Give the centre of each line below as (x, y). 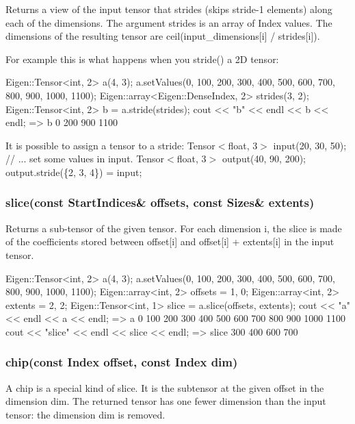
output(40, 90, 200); (264, 159)
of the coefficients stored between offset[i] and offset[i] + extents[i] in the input (170, 241)
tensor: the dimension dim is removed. (86, 414)
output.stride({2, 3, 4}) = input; (74, 172)
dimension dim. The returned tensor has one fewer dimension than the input (166, 401)
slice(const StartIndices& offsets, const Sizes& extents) (160, 202)
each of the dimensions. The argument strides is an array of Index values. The (169, 22)
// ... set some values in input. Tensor (85, 159)
